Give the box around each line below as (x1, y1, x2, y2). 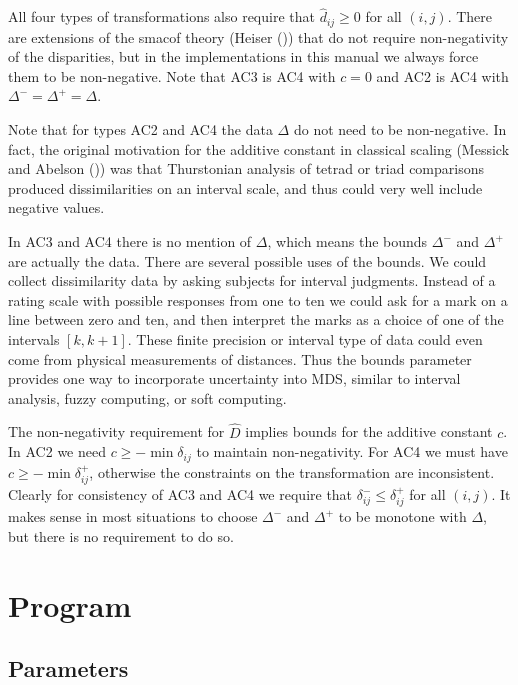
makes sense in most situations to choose (8, 506, 258, 527)
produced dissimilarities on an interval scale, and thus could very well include (8, 177, 483, 198)
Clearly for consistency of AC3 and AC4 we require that (8, 484, 353, 505)
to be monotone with (338, 506, 467, 527)
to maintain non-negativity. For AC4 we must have (196, 441, 508, 462)
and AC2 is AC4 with (376, 65, 509, 86)
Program (8, 584, 132, 625)
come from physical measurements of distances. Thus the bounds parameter (8, 348, 472, 369)
